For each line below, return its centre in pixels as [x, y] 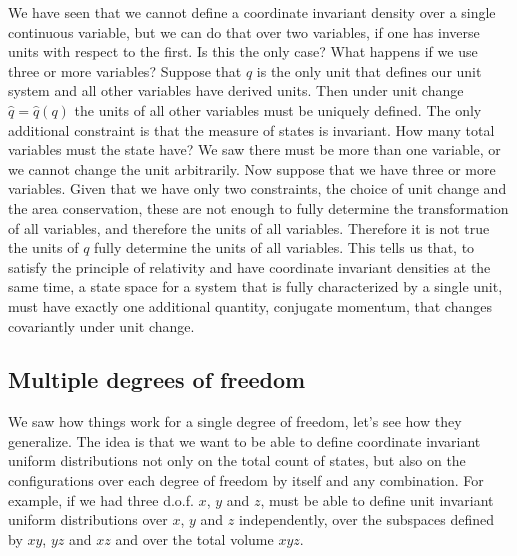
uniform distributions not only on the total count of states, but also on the [237, 460]
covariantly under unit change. [101, 325]
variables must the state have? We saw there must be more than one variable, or [254, 149]
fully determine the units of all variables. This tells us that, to [284, 247]
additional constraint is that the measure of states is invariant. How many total [251, 129]
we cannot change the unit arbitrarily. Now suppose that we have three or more [252, 168]
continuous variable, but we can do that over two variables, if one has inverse [244, 31]
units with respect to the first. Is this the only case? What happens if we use [243, 51]
